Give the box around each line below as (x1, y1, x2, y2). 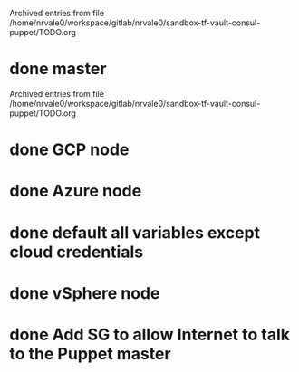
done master (9, 59, 107, 80)
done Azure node (9, 181, 142, 202)
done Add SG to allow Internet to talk (9, 324, 290, 345)
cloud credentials (9, 242, 143, 262)
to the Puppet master (9, 343, 171, 364)
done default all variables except (9, 222, 261, 243)
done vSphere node (9, 282, 160, 303)
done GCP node (9, 139, 130, 160)
